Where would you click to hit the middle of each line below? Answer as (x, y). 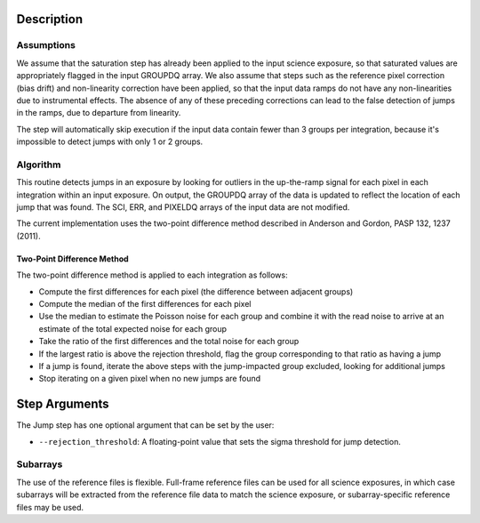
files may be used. (50, 507)
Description (50, 19)
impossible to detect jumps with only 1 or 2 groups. (110, 141)
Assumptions (46, 45)
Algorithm (39, 165)
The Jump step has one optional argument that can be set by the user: (145, 425)
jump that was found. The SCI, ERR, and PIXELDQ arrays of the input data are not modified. (183, 207)
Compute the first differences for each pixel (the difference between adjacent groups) (196, 291)
